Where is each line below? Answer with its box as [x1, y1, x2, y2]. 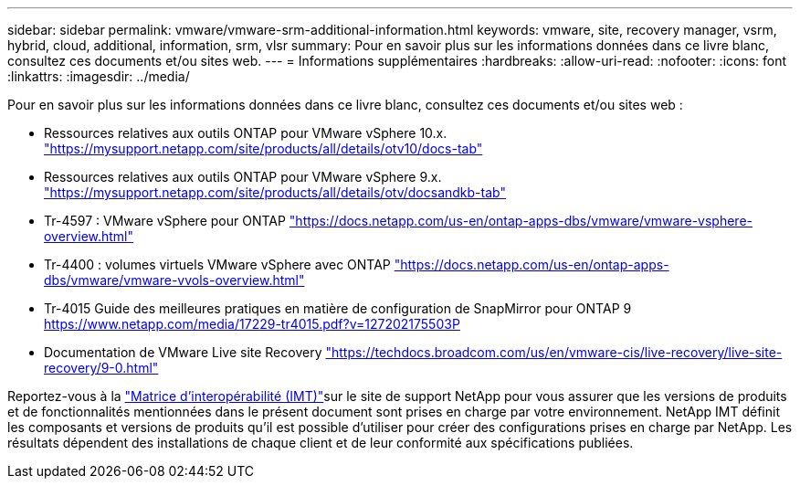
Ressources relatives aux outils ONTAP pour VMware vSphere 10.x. [44, 125, 447, 141]
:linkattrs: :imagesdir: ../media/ [7, 69, 190, 84]
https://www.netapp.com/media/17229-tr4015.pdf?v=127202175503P [44, 316, 460, 332]
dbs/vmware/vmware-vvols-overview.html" [44, 272, 305, 288]
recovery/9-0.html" [44, 360, 159, 375]
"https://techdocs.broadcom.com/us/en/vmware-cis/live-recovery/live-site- [325, 344, 783, 360]
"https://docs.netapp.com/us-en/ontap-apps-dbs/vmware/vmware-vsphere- [289, 213, 753, 228]
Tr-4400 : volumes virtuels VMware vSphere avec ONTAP [44, 257, 391, 272]
